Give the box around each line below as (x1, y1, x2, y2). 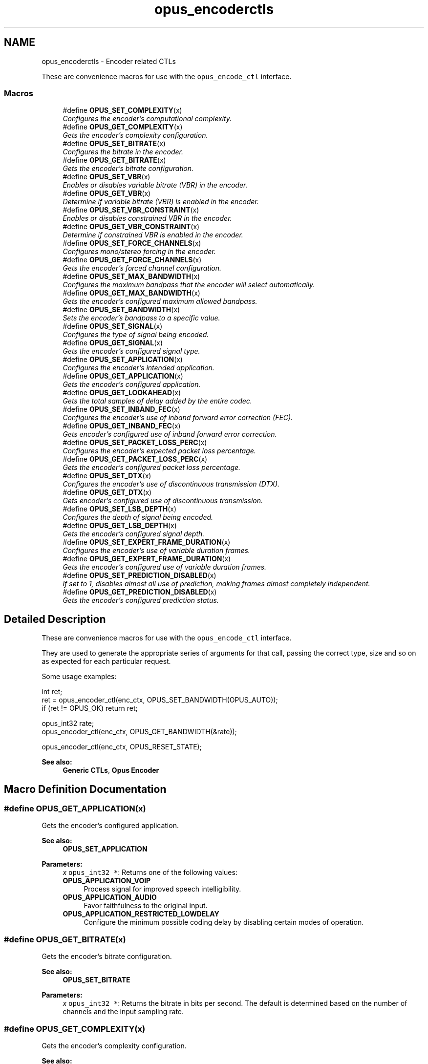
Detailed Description (4, 613, 106, 625)
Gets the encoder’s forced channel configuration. (63, 264, 222, 273)
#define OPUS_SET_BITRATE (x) (63, 139, 166, 148)
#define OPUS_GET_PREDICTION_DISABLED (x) (63, 588, 217, 596)
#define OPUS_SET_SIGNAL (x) (63, 322, 163, 331)
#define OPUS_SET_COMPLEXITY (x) (63, 106, 182, 115)
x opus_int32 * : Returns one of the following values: (63, 868, 237, 877)
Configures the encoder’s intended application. (63, 363, 214, 372)
